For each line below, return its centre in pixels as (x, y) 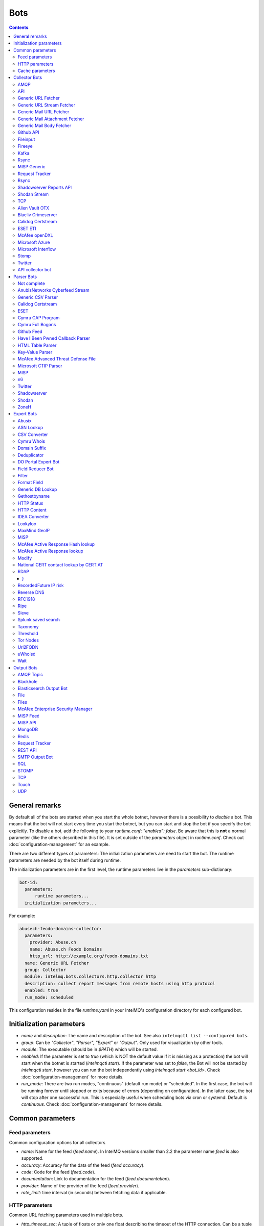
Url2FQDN (28, 647)
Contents (19, 27)
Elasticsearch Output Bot (43, 689)
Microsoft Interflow (37, 249)
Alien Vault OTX (33, 208)
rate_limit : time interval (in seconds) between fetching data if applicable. (94, 1193)
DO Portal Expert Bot (39, 462)
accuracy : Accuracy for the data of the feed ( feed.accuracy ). (83, 1165)
